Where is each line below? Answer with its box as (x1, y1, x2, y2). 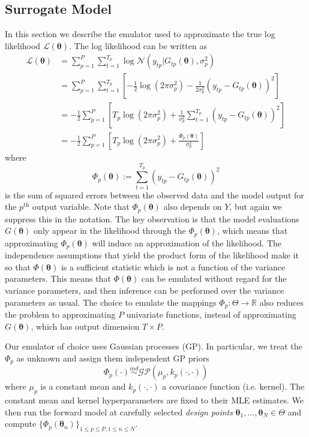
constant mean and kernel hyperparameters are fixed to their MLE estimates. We (5, 394, 304, 406)
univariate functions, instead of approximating (126, 308, 296, 321)
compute (5, 417, 37, 430)
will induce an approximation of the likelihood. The (92, 236, 282, 249)
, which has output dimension (31, 320, 140, 332)
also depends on (163, 200, 222, 213)
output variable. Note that (32, 200, 130, 213)
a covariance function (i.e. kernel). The (162, 380, 305, 393)
